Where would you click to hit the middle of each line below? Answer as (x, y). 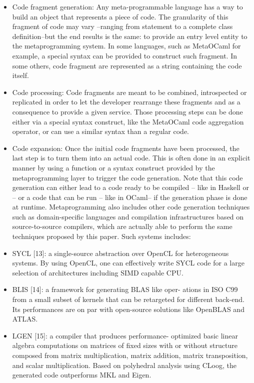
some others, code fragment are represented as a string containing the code (127, 65)
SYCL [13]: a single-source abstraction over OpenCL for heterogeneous (120, 253)
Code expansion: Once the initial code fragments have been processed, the (126, 148)
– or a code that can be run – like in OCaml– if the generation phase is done (130, 197)
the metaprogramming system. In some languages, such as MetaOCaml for (126, 46)
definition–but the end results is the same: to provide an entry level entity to (130, 36)
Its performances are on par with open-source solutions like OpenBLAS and (128, 309)
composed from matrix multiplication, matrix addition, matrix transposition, (130, 355)
